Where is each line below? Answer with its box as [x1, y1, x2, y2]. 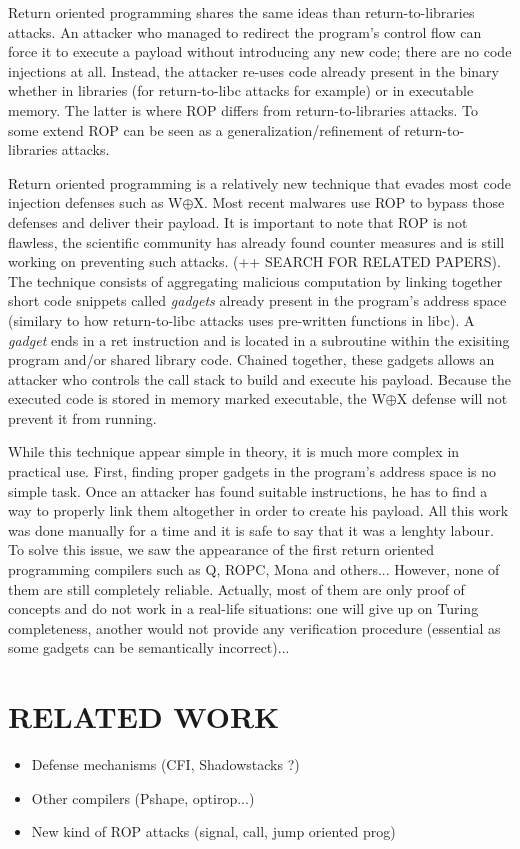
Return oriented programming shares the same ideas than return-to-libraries [8, 2, 475, 22]
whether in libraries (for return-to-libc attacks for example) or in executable [8, 80, 474, 101]
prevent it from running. [8, 407, 157, 428]
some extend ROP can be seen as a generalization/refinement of [8, 119, 400, 140]
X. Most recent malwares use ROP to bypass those [193, 192, 505, 213]
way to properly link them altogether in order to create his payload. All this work [8, 500, 509, 521]
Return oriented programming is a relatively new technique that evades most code [8, 172, 512, 193]
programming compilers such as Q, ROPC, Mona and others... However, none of [8, 559, 500, 580]
